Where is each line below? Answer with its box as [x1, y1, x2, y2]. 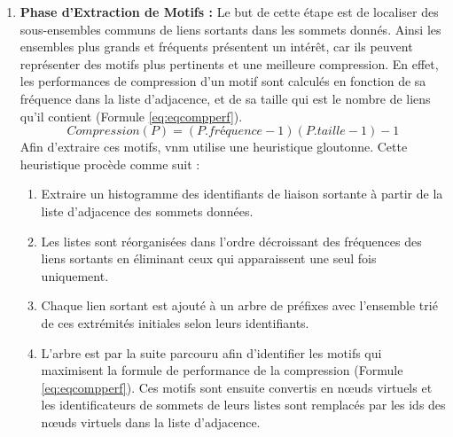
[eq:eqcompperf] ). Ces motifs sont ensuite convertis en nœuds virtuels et [41, 378, 433, 396]
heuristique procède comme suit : [20, 154, 200, 173]
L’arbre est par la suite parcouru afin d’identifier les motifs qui [41, 343, 382, 362]
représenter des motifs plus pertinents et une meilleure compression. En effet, [20, 54, 439, 73]
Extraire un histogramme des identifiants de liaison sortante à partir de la [41, 184, 443, 203]
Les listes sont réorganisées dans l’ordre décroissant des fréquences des [41, 231, 422, 250]
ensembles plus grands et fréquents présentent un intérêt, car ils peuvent [20, 37, 413, 56]
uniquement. [41, 266, 109, 285]
